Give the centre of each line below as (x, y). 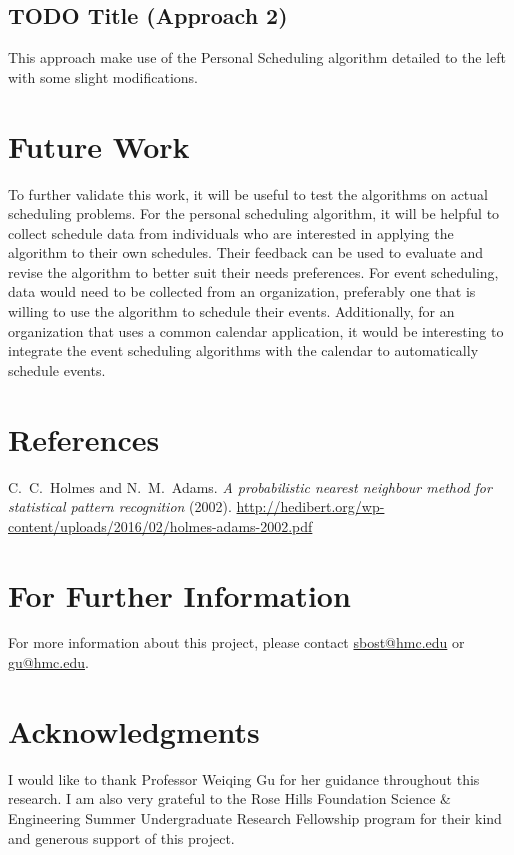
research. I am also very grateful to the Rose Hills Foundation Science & (229, 798)
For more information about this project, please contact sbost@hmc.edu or (236, 642)
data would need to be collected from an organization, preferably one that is (242, 291)
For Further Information (179, 594)
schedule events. (57, 369)
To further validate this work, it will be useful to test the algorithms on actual (248, 193)
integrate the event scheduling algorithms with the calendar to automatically (243, 350)
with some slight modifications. (103, 76)
